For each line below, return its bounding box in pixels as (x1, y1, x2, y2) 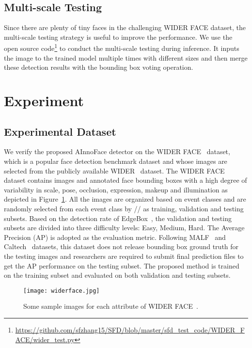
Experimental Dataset (4, 124, 116, 139)
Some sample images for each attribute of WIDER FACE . (23, 301, 198, 311)
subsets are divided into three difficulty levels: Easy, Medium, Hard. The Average (4, 222, 245, 233)
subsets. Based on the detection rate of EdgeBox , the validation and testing (4, 213, 232, 223)
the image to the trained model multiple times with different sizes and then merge (4, 52, 248, 63)
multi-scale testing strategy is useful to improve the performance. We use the (4, 32, 233, 42)
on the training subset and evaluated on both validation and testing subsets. (4, 270, 231, 280)
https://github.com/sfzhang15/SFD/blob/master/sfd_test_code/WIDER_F (15, 324, 245, 334)
